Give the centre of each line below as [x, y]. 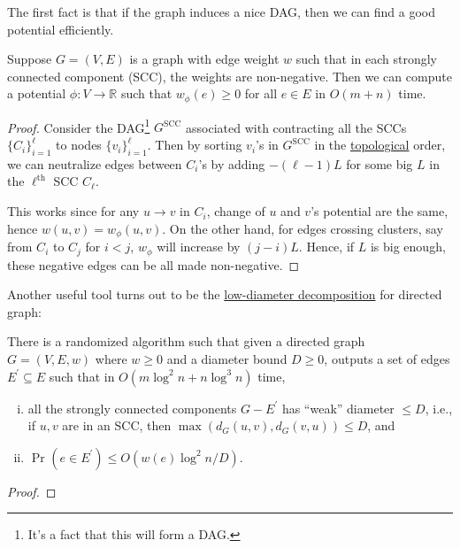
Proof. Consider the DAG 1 [79, 126]
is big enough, [408, 247]
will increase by [199, 247]
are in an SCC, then [117, 425]
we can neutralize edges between [95, 163]
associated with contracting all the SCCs [296, 127]
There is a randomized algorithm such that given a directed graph [186, 341]
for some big [379, 163]
